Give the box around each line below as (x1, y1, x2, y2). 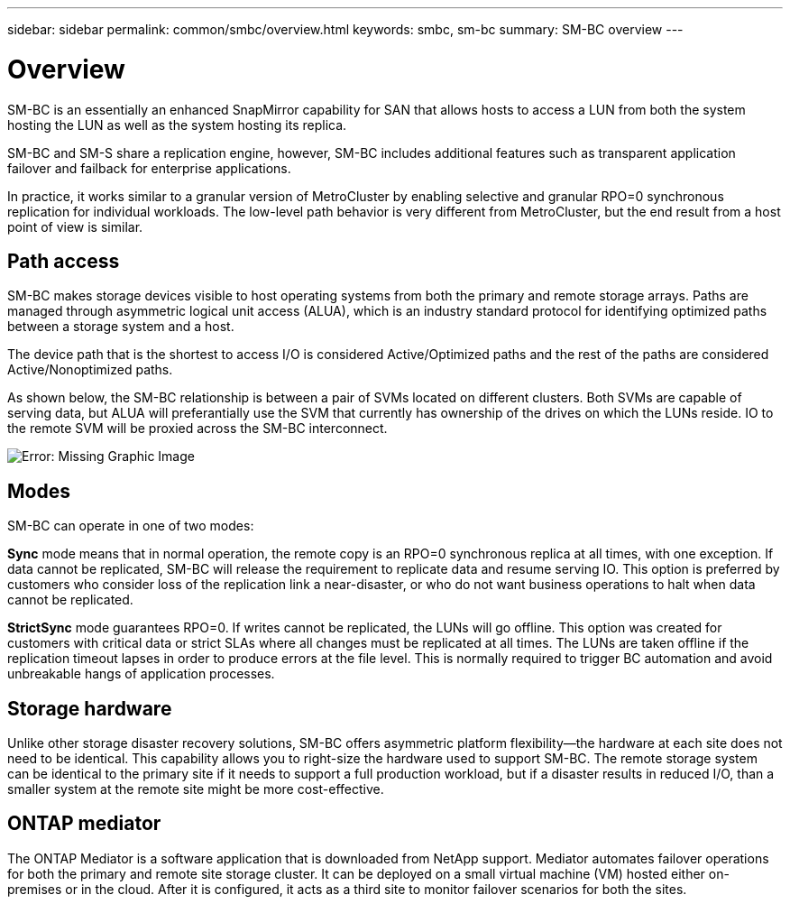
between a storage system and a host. (7, 318, 234, 335)
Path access (7, 249, 120, 272)
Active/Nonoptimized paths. (7, 362, 173, 378)
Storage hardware (7, 696, 172, 720)
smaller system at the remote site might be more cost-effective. (7, 781, 384, 798)
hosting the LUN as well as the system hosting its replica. (7, 116, 347, 133)
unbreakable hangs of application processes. (7, 666, 275, 682)
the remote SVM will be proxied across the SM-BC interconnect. (7, 420, 388, 437)
